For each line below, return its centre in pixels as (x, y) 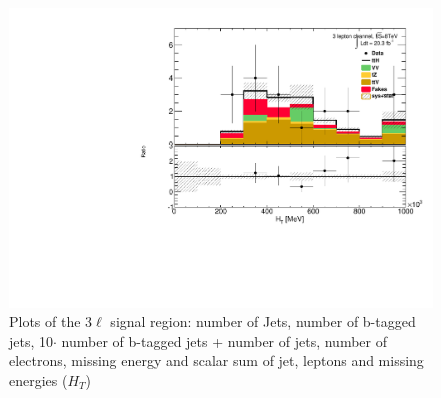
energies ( (38, 380)
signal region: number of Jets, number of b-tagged (263, 321)
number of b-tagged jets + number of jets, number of (224, 340)
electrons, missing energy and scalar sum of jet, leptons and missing (216, 360)
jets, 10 (31, 340)
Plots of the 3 (51, 321)
